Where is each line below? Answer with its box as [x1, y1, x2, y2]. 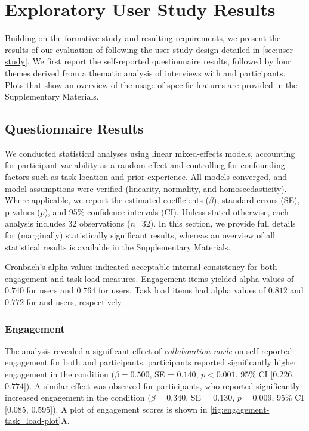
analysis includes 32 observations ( [5, 217, 131, 230]
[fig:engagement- [210, 402, 270, 415]
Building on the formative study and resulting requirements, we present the [5, 32, 281, 44]
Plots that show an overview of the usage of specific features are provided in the [5, 78, 298, 91]
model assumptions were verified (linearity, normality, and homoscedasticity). [5, 182, 287, 194]
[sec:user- [262, 43, 296, 55]
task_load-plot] [5, 414, 61, 427]
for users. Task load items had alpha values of [98, 284, 266, 296]
